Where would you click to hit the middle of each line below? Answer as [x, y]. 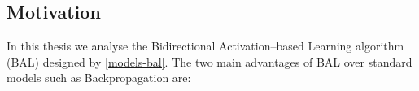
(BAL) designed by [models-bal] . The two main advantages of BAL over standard [209, 61]
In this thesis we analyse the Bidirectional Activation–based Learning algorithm [205, 46]
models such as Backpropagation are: [99, 78]
